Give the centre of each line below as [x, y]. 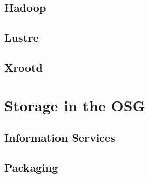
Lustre [21, 37]
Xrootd [23, 67]
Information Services [60, 137]
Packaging [31, 167]
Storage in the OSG [75, 105]
